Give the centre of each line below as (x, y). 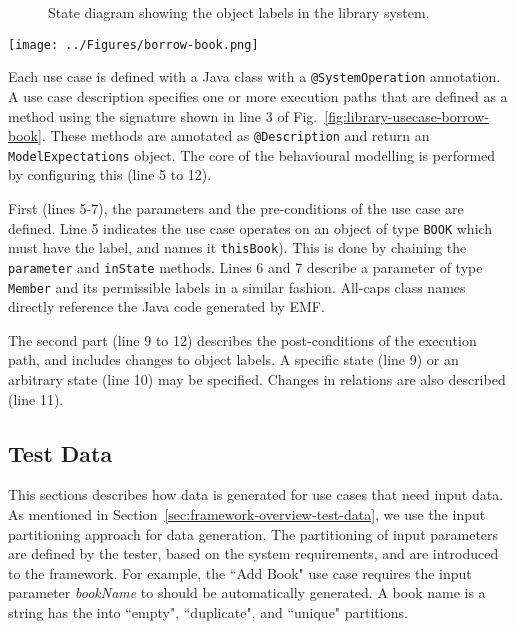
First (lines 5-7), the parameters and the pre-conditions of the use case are (236, 208)
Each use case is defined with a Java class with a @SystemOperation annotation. (254, 76)
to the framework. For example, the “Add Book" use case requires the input (240, 572)
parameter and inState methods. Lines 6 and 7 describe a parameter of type (245, 266)
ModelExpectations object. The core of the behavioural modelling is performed (252, 154)
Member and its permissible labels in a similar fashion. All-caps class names (237, 286)
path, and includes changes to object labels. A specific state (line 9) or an (233, 359)
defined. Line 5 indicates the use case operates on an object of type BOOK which (250, 227)
